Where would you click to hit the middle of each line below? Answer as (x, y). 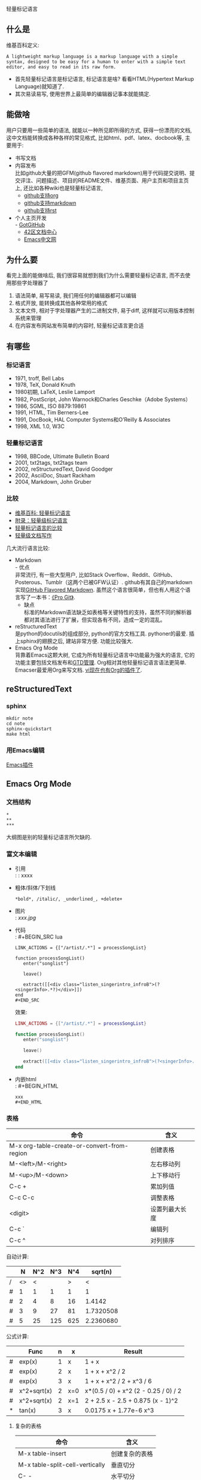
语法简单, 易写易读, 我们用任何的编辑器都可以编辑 (75, 296)
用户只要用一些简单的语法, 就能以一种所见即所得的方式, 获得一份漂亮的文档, (99, 130)
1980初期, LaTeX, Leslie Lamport (55, 392)
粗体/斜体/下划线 (35, 888)
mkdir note (20, 718)
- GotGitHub (30, 224)
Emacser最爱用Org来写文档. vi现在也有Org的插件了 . (78, 670)
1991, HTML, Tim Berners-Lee (51, 413)
